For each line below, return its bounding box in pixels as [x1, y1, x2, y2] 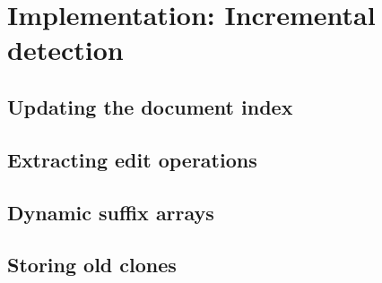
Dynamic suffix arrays [7, 198, 214, 226]
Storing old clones [7, 251, 177, 279]
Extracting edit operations [7, 145, 257, 173]
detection [7, 31, 124, 68]
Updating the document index [7, 92, 293, 120]
